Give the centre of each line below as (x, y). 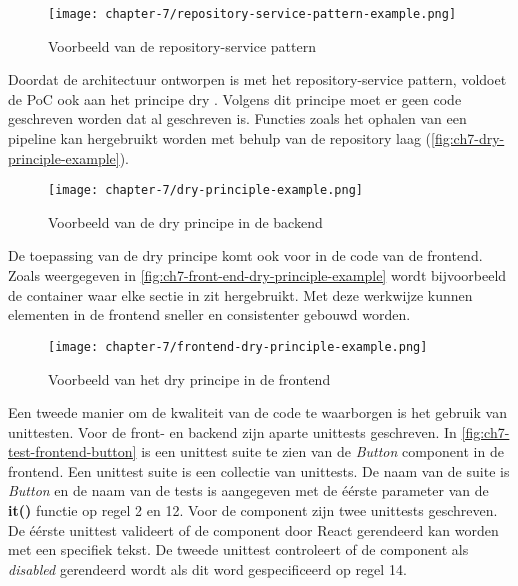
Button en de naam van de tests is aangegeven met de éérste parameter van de (248, 490)
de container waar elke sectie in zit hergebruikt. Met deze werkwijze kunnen (240, 294)
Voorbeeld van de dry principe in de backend (185, 221)
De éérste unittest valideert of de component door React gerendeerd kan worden (253, 529)
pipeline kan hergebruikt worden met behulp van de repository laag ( (220, 138)
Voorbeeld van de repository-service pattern (182, 45)
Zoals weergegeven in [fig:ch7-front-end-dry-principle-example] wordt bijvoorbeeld (257, 275)
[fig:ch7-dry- (468, 138)
